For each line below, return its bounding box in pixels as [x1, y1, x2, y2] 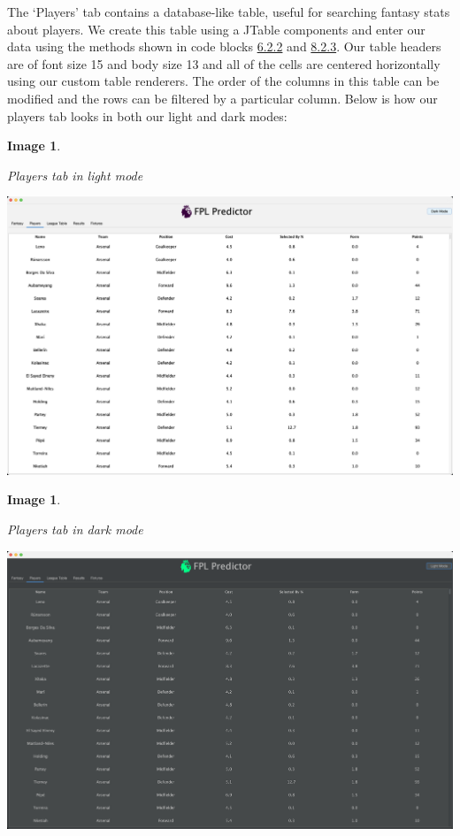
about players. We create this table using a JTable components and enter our [7, 19, 425, 38]
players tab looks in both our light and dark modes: [7, 106, 287, 125]
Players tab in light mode [7, 165, 143, 184]
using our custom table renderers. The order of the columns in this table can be [7, 72, 440, 90]
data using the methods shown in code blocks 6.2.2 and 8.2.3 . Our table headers [7, 37, 441, 56]
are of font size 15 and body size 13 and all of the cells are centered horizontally [7, 54, 441, 73]
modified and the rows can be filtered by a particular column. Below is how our [7, 88, 438, 107]
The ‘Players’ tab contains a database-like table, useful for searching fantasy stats [7, 3, 450, 20]
